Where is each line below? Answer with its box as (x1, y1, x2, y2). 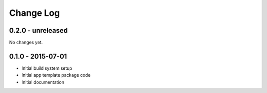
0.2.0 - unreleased (9, 26, 68, 35)
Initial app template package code (21, 72, 91, 78)
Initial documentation (21, 79, 64, 85)
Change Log (9, 7, 60, 18)
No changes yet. (9, 40, 43, 46)
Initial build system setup (21, 65, 73, 71)
